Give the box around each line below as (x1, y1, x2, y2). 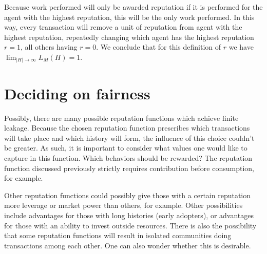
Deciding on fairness (4, 82, 150, 103)
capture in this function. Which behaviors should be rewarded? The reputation (4, 152, 253, 163)
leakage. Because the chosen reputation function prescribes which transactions (4, 122, 250, 133)
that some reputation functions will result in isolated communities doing (4, 230, 232, 241)
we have (228, 41, 254, 52)
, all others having (20, 41, 78, 52)
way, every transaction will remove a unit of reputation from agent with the (4, 22, 242, 32)
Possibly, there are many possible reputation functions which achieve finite (4, 112, 239, 123)
